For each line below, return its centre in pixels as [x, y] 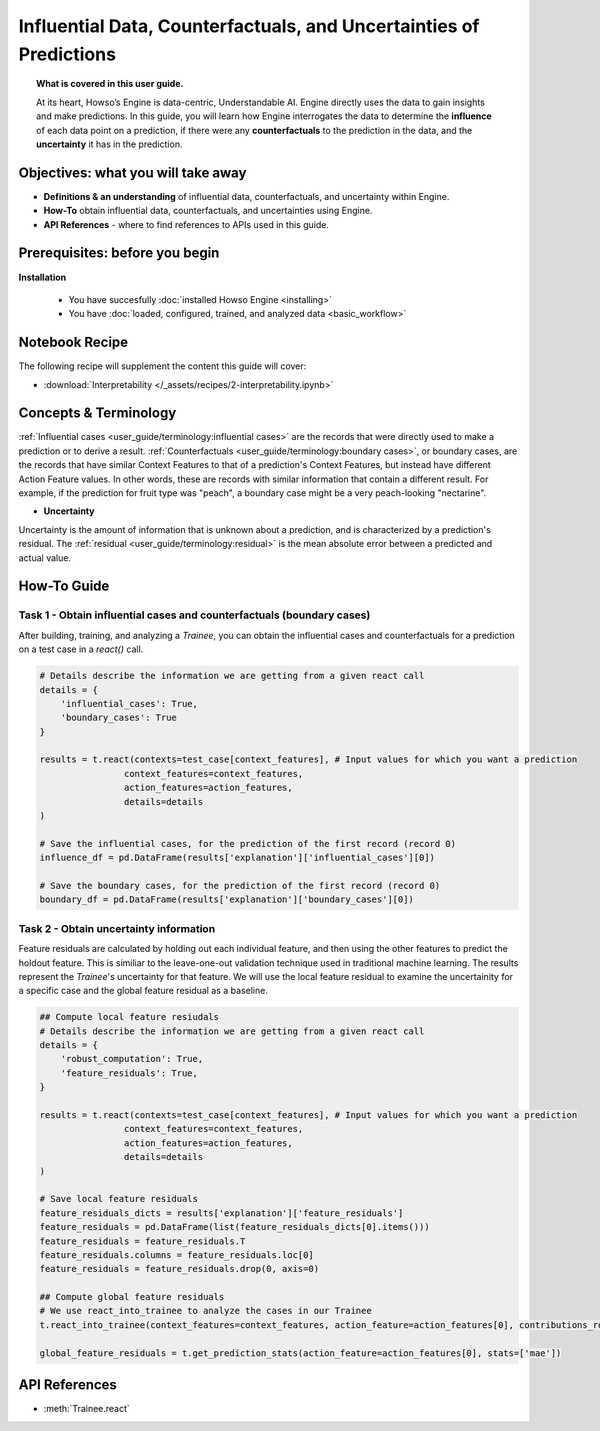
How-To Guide [64, 586]
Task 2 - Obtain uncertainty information [117, 928]
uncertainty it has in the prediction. [109, 144]
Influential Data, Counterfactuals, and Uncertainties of [249, 26]
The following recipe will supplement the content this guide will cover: [162, 366]
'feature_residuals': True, [129, 1073]
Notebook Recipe [73, 342]
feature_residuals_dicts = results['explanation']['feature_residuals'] [221, 1213]
